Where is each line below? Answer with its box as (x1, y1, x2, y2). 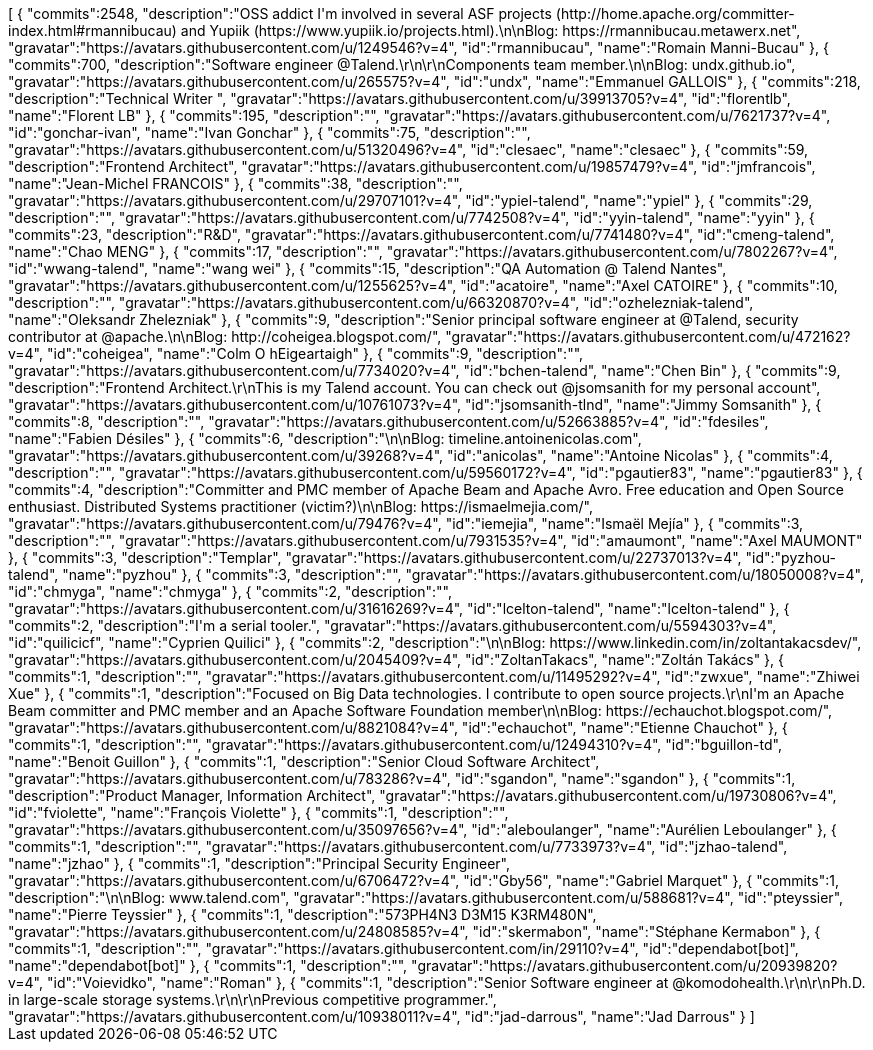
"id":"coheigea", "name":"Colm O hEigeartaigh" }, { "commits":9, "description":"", (46, 345, 584, 362)
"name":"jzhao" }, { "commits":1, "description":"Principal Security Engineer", (8, 855, 511, 872)
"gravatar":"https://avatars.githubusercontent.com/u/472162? (445, 328, 851, 345)
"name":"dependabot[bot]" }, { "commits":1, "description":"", (8, 957, 408, 974)
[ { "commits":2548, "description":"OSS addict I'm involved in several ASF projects (8, 5, 552, 22)
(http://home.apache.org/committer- (555, 5, 795, 22)
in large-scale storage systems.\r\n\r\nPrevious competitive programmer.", (8, 991, 497, 1008)
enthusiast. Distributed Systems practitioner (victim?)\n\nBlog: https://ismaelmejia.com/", (8, 498, 593, 515)
